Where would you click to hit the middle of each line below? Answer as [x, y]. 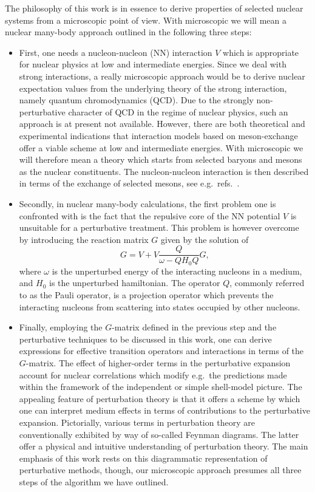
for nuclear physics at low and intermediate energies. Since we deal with [153, 64]
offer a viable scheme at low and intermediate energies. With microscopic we [161, 147]
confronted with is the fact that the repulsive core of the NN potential [150, 215]
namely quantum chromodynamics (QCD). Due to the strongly [136, 100]
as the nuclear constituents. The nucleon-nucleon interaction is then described [164, 171]
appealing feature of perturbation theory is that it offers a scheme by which [160, 398]
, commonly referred [267, 283]
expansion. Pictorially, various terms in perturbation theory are [137, 422]
